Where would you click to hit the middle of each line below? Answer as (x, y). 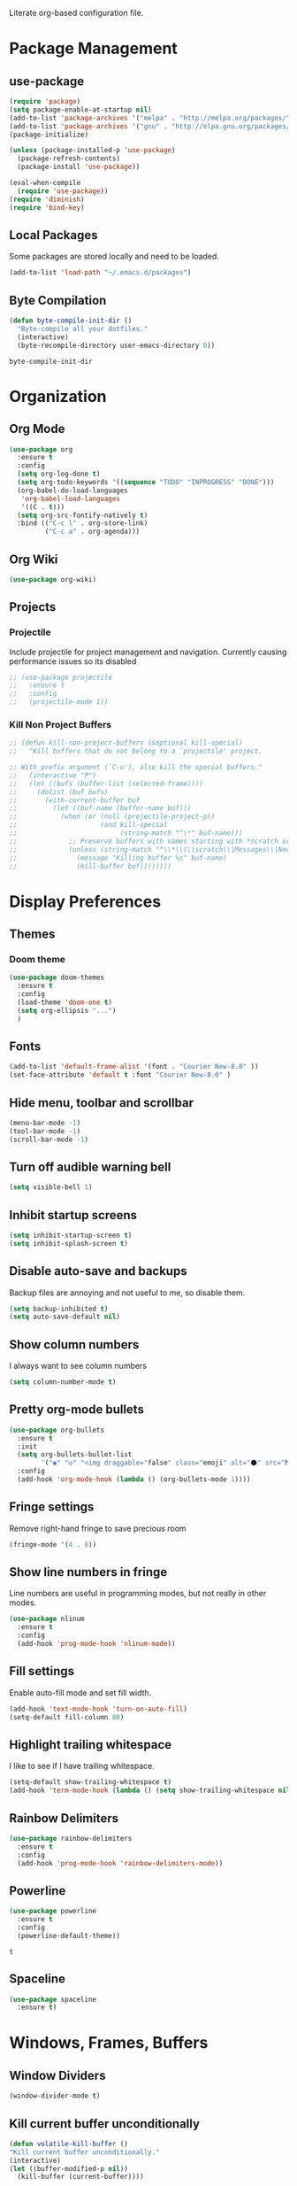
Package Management (94, 49)
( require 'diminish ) (47, 199)
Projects (33, 607)
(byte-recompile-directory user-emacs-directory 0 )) (116, 345)
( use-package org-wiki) (53, 579)
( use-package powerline (53, 1912)
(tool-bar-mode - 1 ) (45, 1131)
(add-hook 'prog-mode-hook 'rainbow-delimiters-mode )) (120, 1863)
